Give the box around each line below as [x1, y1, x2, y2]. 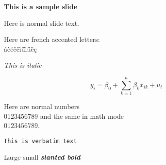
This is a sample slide [4, 1, 78, 11]
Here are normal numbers [4, 101, 80, 111]
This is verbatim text [4, 137, 77, 145]
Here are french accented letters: [4, 34, 100, 44]
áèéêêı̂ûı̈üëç [4, 43, 37, 54]
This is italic [4, 60, 42, 70]
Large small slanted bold [4, 151, 81, 162]
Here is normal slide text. [4, 18, 79, 28]
